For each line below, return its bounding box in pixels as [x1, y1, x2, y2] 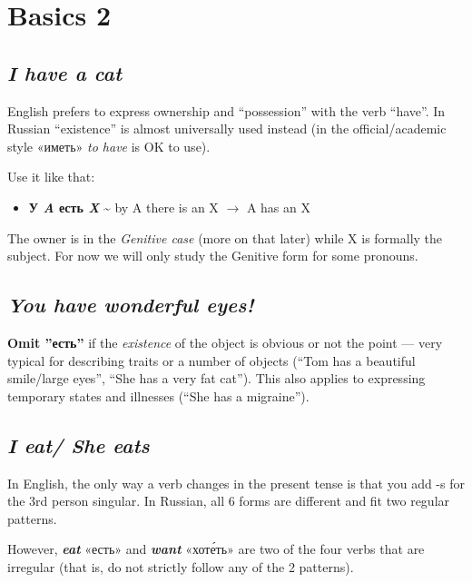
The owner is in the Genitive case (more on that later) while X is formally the [7, 228, 443, 247]
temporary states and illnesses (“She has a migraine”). [7, 386, 310, 405]
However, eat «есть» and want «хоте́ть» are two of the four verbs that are [7, 539, 425, 558]
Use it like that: [7, 167, 95, 186]
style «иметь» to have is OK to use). [7, 136, 211, 155]
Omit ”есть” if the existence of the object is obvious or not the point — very [7, 332, 443, 351]
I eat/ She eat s [7, 430, 150, 459]
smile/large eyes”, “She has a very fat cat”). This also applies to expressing [7, 369, 426, 388]
